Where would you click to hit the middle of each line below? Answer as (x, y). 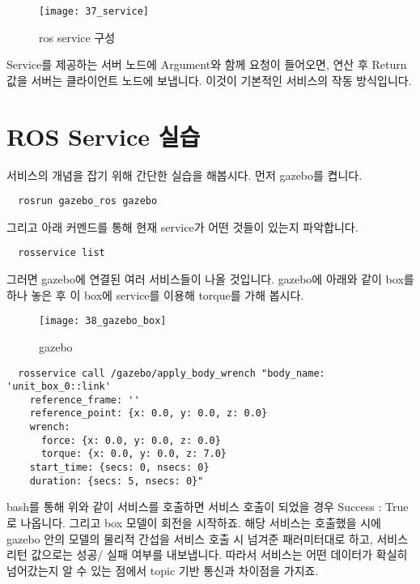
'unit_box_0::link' (59, 387)
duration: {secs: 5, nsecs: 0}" (117, 481)
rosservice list (62, 253)
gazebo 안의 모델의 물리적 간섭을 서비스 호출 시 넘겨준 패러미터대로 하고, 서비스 (208, 538)
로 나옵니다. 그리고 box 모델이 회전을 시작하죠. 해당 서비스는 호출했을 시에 (194, 522)
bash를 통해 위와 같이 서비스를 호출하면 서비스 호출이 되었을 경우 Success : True (208, 507)
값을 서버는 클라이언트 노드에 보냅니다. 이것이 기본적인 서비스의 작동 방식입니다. (209, 80)
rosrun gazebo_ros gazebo (88, 201)
